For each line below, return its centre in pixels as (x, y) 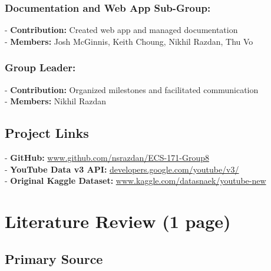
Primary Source (54, 258)
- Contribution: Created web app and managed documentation (121, 30)
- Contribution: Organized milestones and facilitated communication (132, 89)
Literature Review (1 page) (118, 221)
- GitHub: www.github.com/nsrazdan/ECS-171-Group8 (107, 158)
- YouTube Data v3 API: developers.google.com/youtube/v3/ (122, 169)
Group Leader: (40, 67)
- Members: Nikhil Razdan (55, 101)
